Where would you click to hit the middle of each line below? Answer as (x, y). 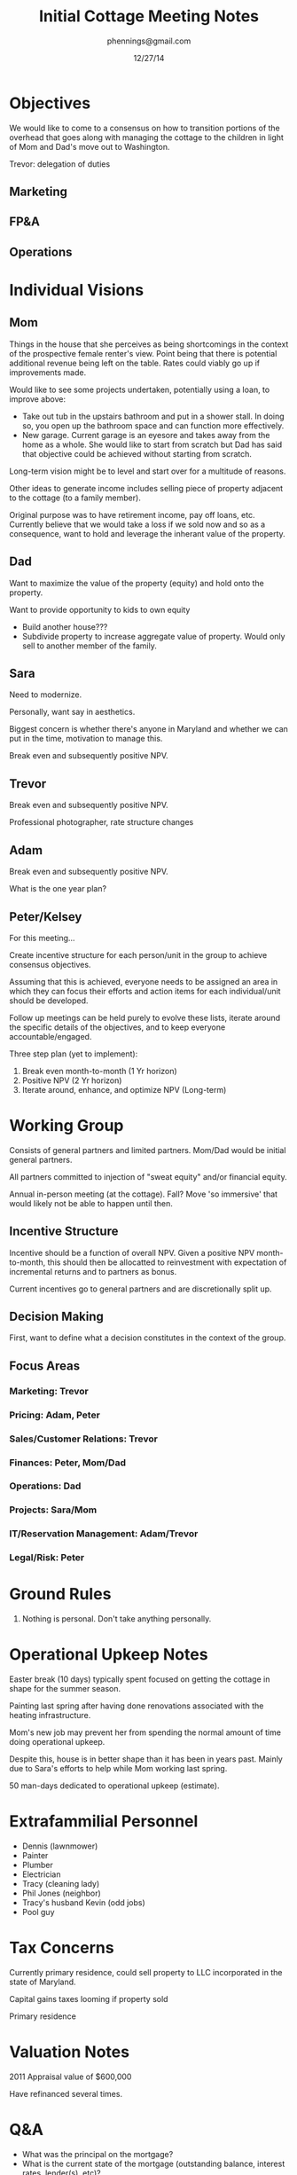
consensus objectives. (50, 964)
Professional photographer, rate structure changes (102, 822)
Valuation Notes (70, 2052)
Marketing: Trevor (49, 1391)
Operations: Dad (45, 1486)
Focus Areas (45, 1366)
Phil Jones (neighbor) (62, 1893)
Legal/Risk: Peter (47, 1558)
